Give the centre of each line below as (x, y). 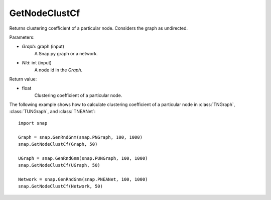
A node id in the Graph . (58, 70)
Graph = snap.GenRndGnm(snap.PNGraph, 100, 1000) (81, 137)
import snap (33, 123)
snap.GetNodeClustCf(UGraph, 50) (59, 165)
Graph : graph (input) (43, 46)
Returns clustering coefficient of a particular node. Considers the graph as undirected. (99, 28)
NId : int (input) (37, 63)
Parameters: (22, 37)
